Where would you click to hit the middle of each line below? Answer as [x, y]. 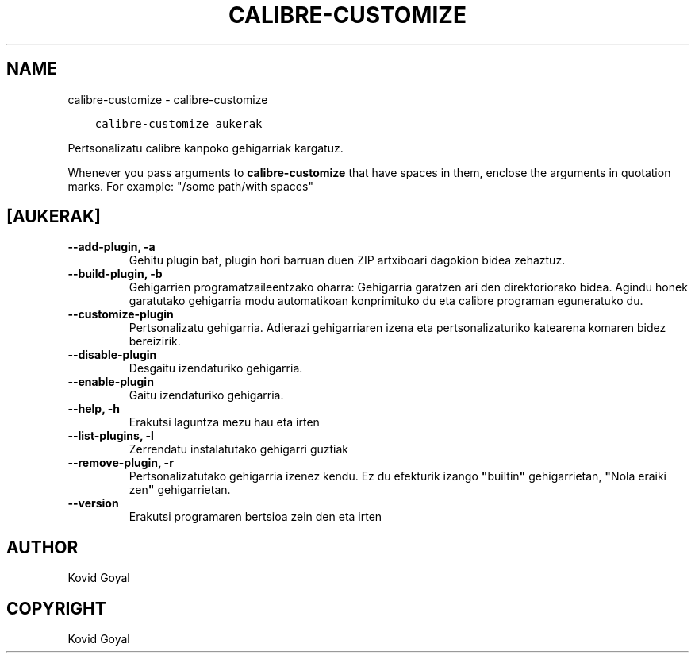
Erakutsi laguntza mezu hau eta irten [224, 422]
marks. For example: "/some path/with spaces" [190, 186]
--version [93, 503]
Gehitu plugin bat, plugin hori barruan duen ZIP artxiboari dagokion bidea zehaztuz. [347, 260]
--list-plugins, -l [111, 436]
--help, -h [94, 409]
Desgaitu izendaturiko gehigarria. [216, 368]
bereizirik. [155, 341]
